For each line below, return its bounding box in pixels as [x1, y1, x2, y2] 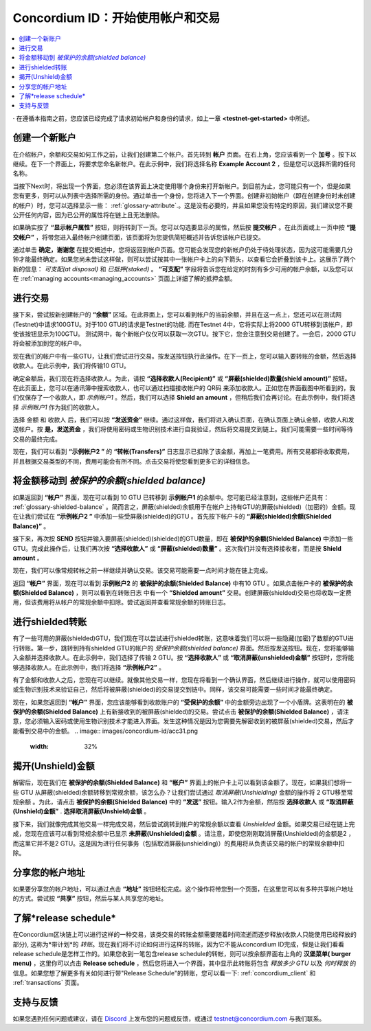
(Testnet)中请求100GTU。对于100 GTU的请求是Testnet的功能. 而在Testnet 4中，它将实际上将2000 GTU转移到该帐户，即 [12, 320, 353, 328]
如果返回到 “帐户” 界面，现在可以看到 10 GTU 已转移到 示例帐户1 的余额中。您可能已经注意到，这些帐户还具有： [12, 493, 330, 501]
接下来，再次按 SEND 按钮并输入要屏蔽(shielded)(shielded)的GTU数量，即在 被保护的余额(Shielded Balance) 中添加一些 [12, 534, 354, 543]
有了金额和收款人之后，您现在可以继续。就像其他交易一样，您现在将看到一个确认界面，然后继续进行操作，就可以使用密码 [12, 675, 356, 683]
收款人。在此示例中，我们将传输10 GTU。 [12, 361, 130, 370]
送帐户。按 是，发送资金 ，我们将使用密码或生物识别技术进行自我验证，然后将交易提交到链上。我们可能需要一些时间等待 [12, 425, 353, 433]
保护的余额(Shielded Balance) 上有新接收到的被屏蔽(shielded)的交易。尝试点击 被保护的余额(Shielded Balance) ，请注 [12, 707, 350, 716]
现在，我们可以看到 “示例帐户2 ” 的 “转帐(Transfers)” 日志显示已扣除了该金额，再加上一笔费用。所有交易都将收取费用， [12, 447, 354, 456]
